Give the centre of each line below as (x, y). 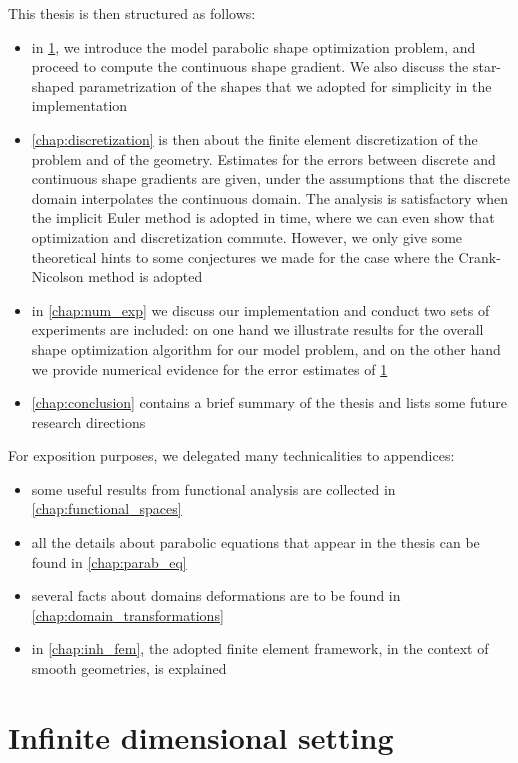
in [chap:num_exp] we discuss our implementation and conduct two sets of (260, 309)
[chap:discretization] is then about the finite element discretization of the (254, 138)
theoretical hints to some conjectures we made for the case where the (242, 256)
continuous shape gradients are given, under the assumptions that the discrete (271, 178)
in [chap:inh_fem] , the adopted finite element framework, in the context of (260, 648)
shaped (53, 85)
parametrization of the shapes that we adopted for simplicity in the (285, 85)
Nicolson (57, 276)
